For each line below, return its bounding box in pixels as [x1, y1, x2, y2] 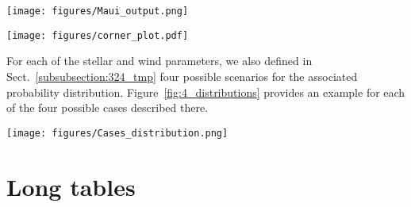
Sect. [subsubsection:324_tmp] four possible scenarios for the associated [6, 67, 358, 84]
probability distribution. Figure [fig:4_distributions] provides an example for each [6, 83, 405, 100]
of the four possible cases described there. [6, 99, 209, 116]
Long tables [6, 170, 136, 202]
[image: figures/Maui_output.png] [6, 6, 189, 17]
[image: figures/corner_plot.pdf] [6, 29, 189, 41]
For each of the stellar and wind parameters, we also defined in [6, 52, 313, 69]
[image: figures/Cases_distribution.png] [6, 127, 229, 139]
